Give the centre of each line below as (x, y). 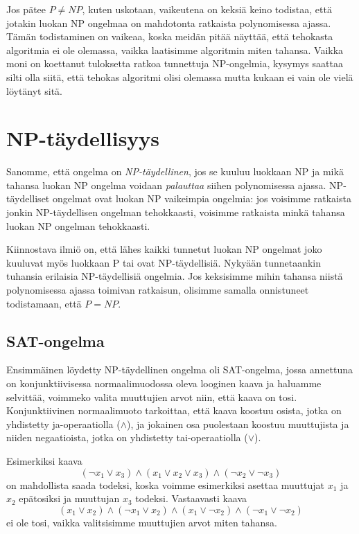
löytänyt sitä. (34, 90)
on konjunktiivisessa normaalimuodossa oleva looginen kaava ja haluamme (164, 383)
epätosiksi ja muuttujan (69, 498)
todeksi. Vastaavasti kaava (191, 498)
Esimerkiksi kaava (44, 460)
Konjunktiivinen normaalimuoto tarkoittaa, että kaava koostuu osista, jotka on (174, 410)
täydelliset (28, 198)
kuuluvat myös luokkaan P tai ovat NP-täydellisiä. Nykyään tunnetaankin (164, 262)
